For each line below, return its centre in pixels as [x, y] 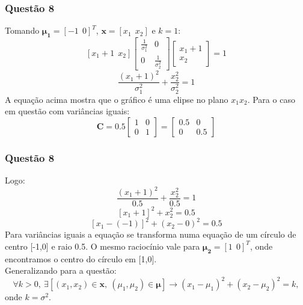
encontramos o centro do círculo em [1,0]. [81, 258]
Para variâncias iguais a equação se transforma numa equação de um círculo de [151, 234]
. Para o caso [271, 99]
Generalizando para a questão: [61, 270]
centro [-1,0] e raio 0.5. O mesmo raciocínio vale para [103, 246]
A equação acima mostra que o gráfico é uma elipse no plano [117, 99]
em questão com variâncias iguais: [67, 111]
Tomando [22, 30]
